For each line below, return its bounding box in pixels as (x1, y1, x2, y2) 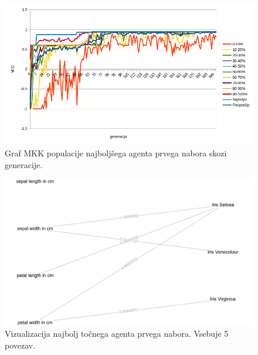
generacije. (5, 158, 43, 170)
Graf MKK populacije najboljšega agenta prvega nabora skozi (5, 146, 227, 159)
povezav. (5, 339, 36, 351)
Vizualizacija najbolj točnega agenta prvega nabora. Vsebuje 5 (5, 327, 229, 340)
